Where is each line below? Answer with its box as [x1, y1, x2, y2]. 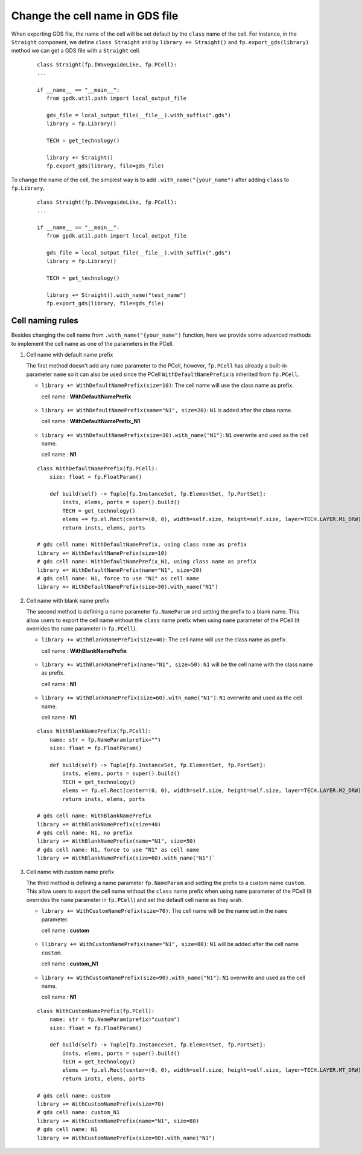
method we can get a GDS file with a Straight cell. [11, 47, 141, 54]
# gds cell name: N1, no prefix [37, 829, 133, 837]
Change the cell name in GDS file [11, 9, 179, 22]
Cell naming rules [11, 316, 78, 326]
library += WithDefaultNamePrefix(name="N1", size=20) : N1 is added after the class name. [41, 406, 293, 413]
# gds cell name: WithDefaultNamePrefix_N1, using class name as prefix [37, 558, 256, 565]
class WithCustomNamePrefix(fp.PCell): [37, 1007, 155, 1014]
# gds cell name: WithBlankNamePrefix [37, 812, 152, 819]
